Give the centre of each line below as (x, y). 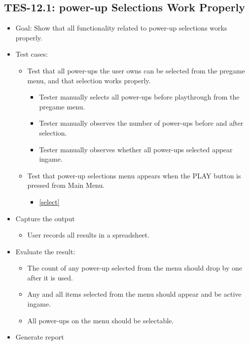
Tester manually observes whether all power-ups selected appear (136, 149)
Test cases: (32, 54)
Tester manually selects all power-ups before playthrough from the (139, 97)
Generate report (40, 337)
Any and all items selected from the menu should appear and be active (134, 294)
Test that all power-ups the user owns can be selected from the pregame (136, 70)
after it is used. (50, 277)
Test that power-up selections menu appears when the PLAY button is (134, 175)
